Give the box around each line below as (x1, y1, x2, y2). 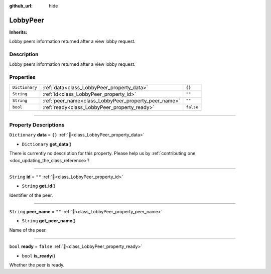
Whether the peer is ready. (9, 262, 65, 268)
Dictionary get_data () (22, 141, 72, 147)
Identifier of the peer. (9, 192, 53, 198)
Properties (9, 74, 36, 81)
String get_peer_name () (22, 218, 76, 224)
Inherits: (9, 29, 28, 35)
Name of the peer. (9, 227, 47, 233)
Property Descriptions (9, 121, 65, 128)
